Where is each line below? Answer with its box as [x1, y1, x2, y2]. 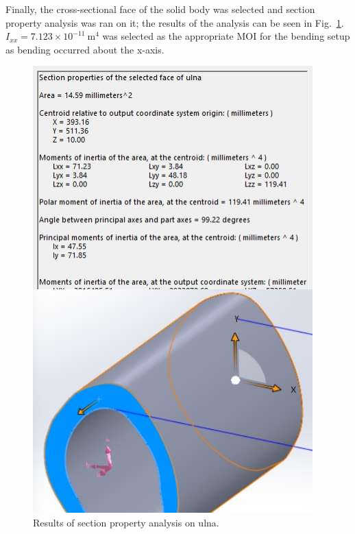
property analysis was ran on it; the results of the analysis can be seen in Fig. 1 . [5, 15, 344, 29]
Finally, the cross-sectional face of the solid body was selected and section [5, 2, 315, 16]
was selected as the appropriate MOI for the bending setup [102, 29, 350, 43]
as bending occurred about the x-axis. [5, 42, 164, 56]
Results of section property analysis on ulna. [33, 515, 219, 529]
